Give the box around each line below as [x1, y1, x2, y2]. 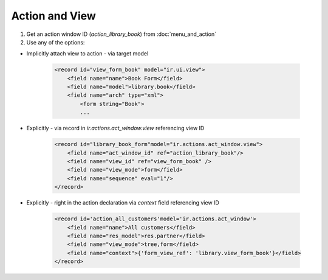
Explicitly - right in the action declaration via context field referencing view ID [26, 199, 220, 206]
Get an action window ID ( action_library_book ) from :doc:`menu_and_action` [26, 30, 217, 38]
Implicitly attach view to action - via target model [26, 50, 149, 57]
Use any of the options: [26, 38, 85, 46]
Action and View [11, 9, 97, 23]
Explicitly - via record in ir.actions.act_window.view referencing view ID [26, 125, 205, 132]
